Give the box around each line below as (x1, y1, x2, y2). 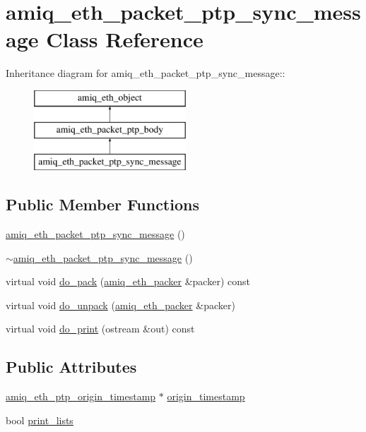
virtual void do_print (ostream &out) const (6, 321, 195, 336)
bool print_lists (6, 412, 73, 427)
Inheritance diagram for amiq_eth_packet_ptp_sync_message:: (6, 66, 285, 80)
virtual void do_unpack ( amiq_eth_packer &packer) (6, 297, 235, 312)
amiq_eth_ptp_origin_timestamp (6, 389, 156, 404)
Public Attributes (6, 356, 137, 378)
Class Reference (46, 25, 203, 54)
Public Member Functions (6, 193, 199, 215)
